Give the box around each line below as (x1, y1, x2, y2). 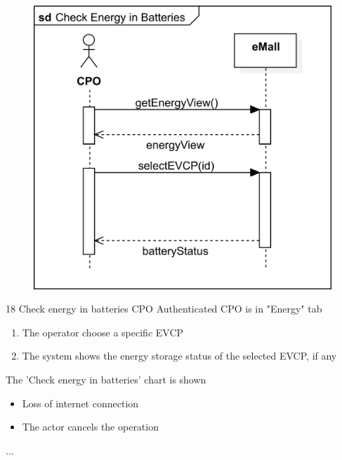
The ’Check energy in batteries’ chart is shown (6, 372, 206, 387)
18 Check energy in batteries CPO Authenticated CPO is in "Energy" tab (6, 301, 322, 316)
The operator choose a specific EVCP (22, 324, 184, 339)
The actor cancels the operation (22, 419, 159, 434)
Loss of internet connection (22, 395, 139, 410)
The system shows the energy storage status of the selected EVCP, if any (22, 348, 337, 363)
